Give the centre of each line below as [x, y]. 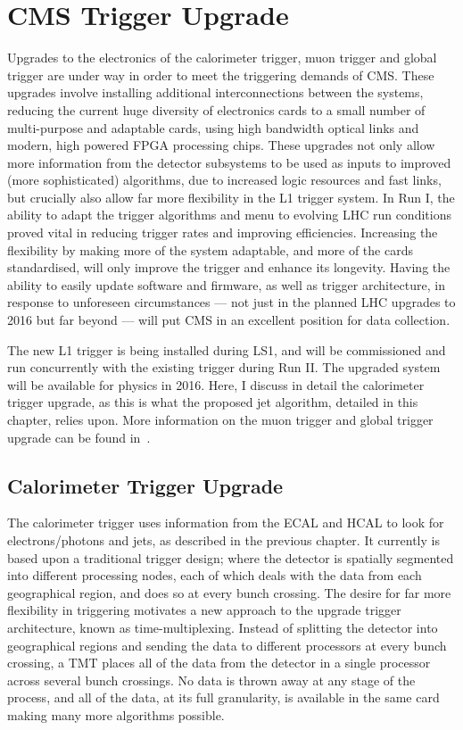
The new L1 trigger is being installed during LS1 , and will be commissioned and [227, 349]
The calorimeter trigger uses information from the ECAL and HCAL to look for [226, 523]
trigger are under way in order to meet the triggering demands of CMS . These [221, 75]
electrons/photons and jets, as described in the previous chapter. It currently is [223, 539]
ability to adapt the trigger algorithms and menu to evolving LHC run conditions [229, 215]
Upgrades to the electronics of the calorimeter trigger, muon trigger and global [222, 58]
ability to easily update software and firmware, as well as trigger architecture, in [226, 284]
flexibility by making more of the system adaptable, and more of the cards [210, 249]
